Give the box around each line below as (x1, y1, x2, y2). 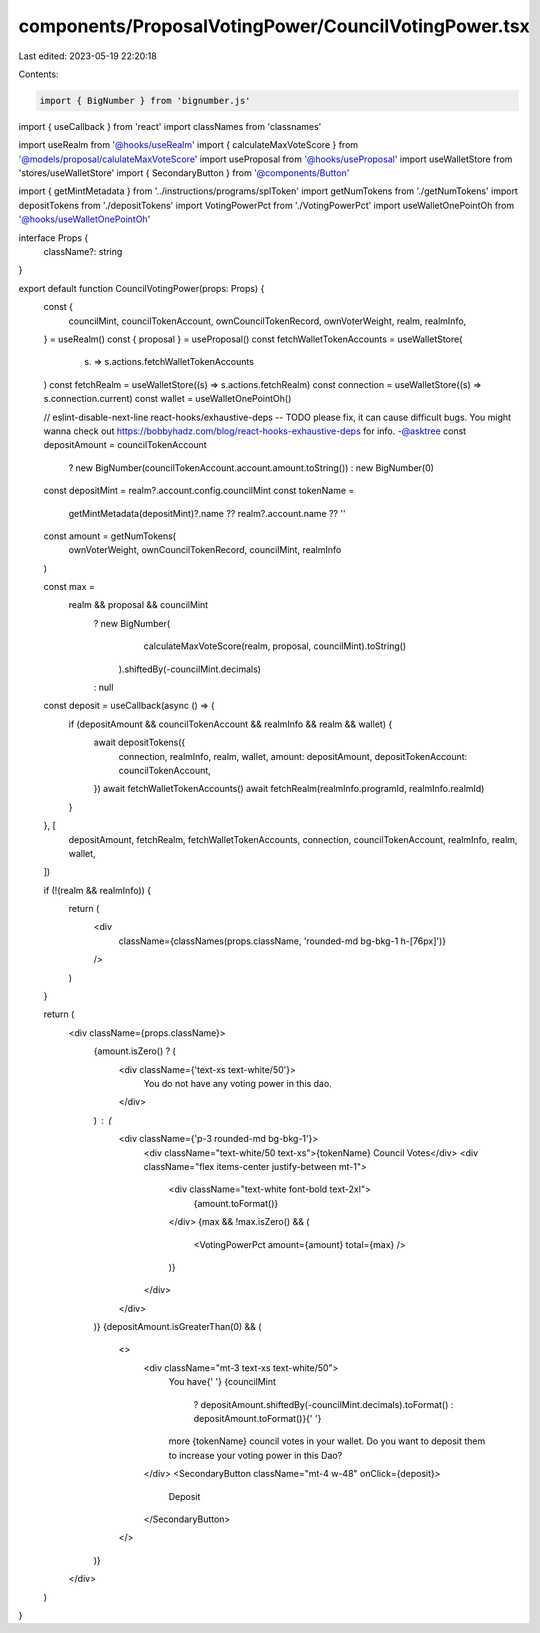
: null (93, 681, 114, 694)
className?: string (43, 246, 123, 258)
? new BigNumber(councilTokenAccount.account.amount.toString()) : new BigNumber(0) (68, 461, 435, 474)
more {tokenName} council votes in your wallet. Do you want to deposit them (168, 1435, 486, 1447)
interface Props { (18, 231, 89, 244)
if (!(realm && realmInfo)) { (43, 884, 152, 896)
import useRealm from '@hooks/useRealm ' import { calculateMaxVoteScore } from (18, 139, 359, 151)
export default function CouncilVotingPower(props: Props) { (18, 282, 265, 294)
